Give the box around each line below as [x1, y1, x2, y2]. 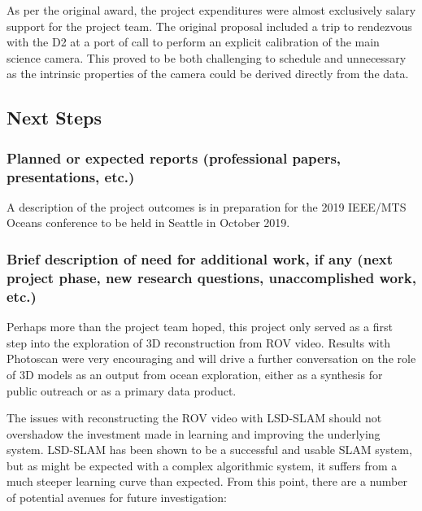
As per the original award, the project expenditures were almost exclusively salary [7, 2, 416, 18]
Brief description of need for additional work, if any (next [7, 249, 393, 269]
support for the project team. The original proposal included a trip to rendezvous [7, 17, 412, 34]
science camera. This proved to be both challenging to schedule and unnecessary [7, 49, 407, 66]
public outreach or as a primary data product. [7, 382, 237, 399]
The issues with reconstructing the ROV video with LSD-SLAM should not [7, 409, 382, 426]
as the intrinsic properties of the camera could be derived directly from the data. [7, 65, 409, 82]
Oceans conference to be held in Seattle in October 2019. [7, 214, 290, 231]
